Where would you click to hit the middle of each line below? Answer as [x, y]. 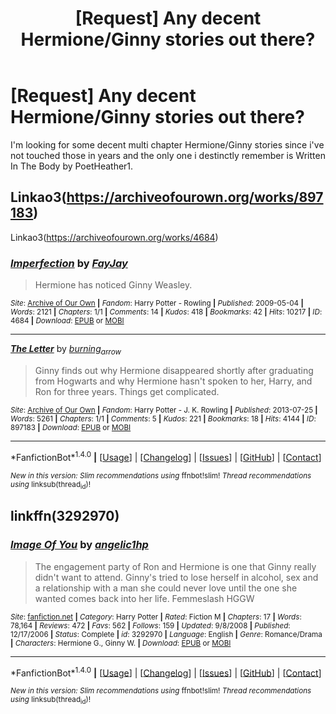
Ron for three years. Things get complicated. [127, 391]
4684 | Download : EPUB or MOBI [67, 321]
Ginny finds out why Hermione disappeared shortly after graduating [174, 370]
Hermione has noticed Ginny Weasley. [113, 285]
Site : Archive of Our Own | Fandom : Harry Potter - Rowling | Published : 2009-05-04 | [157, 303]
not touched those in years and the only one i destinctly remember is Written [168, 155]
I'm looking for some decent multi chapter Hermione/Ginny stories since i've [167, 144]
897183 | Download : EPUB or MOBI [71, 427]
